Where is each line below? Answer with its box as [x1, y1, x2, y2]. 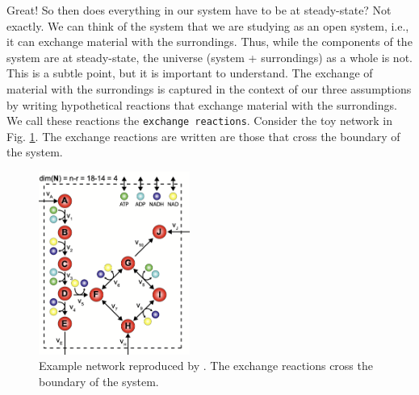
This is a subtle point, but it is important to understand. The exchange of [6, 64, 373, 81]
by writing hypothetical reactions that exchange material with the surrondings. [6, 96, 397, 113]
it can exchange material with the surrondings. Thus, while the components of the [6, 33, 413, 50]
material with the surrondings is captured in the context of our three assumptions [6, 80, 412, 97]
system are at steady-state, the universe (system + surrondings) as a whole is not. [6, 48, 413, 65]
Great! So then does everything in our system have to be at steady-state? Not [6, 2, 392, 18]
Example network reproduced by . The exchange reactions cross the [39, 357, 373, 374]
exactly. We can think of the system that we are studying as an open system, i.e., [6, 17, 409, 34]
